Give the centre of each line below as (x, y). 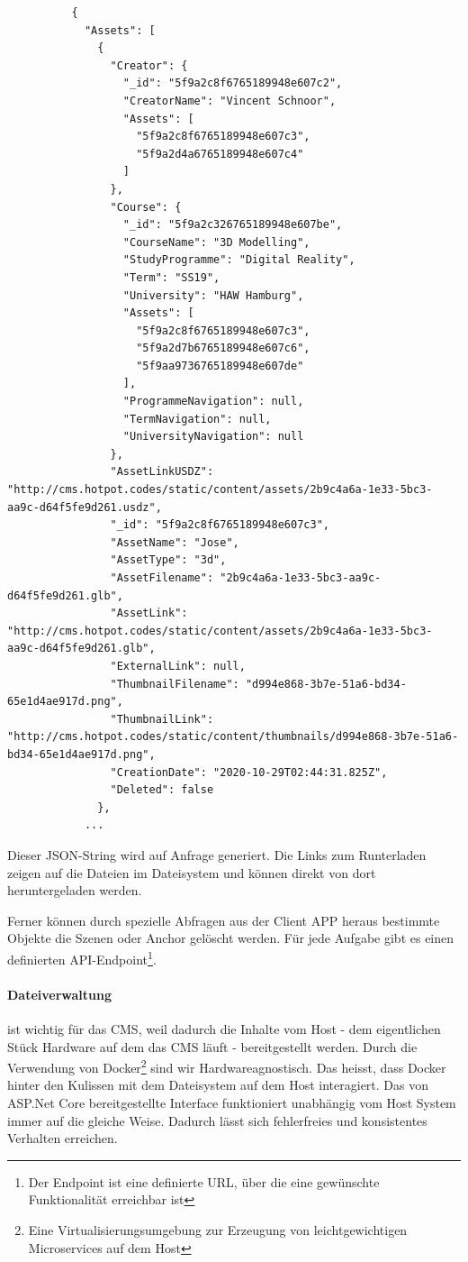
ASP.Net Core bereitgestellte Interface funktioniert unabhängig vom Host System (232, 1102)
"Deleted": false (162, 790)
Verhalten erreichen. (63, 1138)
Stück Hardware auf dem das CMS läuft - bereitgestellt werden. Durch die (212, 1046)
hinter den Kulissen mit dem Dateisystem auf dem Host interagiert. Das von (218, 1085)
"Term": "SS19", (171, 277)
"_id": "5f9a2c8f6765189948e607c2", (233, 83)
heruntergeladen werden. (75, 890)
